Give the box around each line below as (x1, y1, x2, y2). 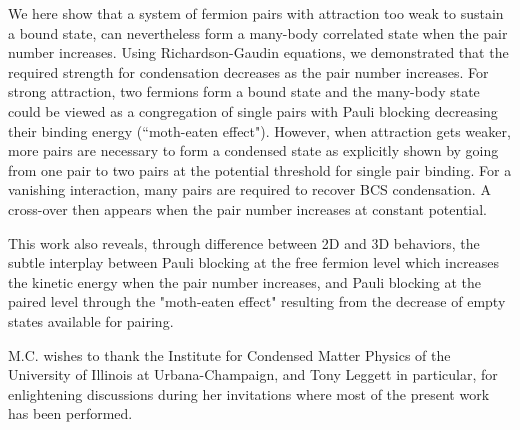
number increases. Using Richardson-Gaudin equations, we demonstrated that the (8, 42, 509, 63)
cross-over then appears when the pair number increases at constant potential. (8, 198, 488, 219)
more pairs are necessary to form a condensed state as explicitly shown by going (8, 140, 499, 161)
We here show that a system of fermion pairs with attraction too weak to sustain (8, 3, 504, 23)
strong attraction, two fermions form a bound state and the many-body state (8, 81, 480, 102)
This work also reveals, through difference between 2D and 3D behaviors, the (8, 232, 480, 253)
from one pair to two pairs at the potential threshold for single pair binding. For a (8, 159, 512, 180)
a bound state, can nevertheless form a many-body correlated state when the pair (8, 22, 508, 43)
